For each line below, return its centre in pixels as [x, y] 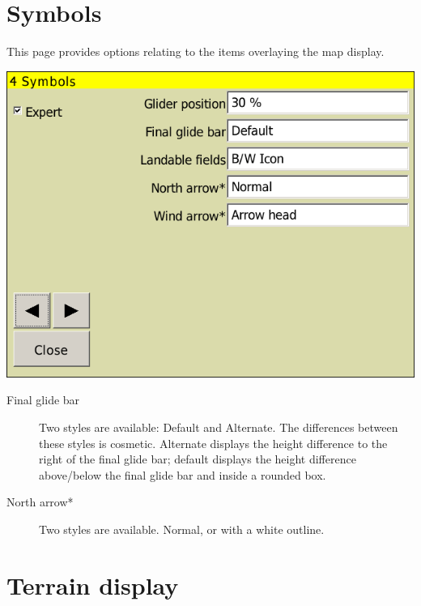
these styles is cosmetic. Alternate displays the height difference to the [213, 443]
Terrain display [93, 585]
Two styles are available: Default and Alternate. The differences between [219, 427]
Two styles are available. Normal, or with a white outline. [182, 529]
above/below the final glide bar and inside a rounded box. [183, 474]
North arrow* [40, 502]
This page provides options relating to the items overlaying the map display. [196, 51]
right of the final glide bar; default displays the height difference [198, 459]
